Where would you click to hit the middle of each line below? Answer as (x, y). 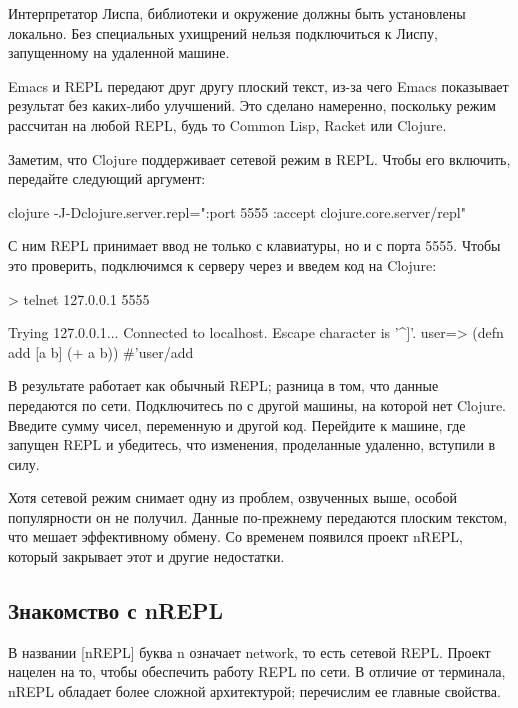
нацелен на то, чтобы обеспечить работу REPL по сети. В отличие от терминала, (257, 671)
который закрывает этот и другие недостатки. (146, 556)
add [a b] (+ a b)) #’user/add (101, 351)
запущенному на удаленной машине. (119, 52)
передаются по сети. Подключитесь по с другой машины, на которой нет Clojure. (257, 404)
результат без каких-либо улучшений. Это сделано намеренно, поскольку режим (252, 105)
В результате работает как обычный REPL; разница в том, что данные (223, 385)
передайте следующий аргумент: (107, 178)
